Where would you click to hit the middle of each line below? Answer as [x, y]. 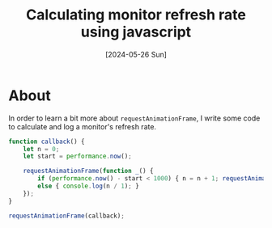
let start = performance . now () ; [77, 156]
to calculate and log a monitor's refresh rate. [82, 126]
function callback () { [47, 141]
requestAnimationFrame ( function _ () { [88, 171]
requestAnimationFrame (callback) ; [67, 216]
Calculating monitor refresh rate [136, 15]
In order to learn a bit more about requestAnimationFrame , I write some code [134, 118]
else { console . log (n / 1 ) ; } [88, 186]
